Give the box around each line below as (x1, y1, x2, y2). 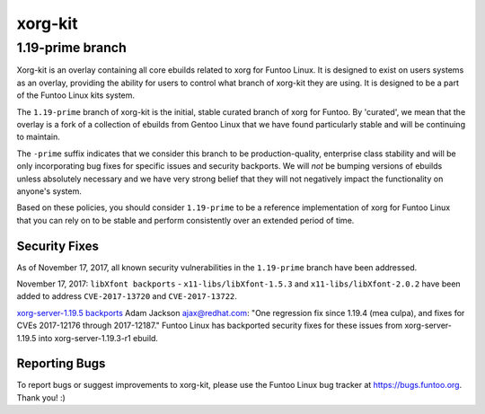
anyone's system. (16, 185, 83, 197)
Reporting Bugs (16, 356, 106, 372)
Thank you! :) (16, 392, 66, 403)
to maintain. (16, 131, 60, 143)
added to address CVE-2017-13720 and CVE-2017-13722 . (16, 291, 238, 302)
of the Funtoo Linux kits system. (16, 90, 135, 101)
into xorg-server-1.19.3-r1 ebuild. (38, 332, 159, 343)
